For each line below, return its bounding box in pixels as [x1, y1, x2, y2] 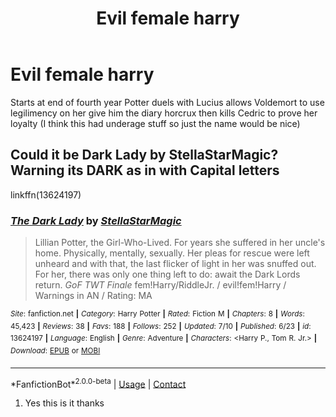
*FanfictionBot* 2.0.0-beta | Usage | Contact [10, 376, 187, 390]
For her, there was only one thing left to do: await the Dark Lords [34, 268, 301, 281]
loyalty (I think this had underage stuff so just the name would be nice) [10, 117, 301, 129]
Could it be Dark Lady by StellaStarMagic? [10, 147, 279, 164]
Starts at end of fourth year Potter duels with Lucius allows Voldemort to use [10, 96, 325, 108]
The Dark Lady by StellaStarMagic [10, 213, 182, 227]
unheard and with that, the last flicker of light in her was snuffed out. [34, 258, 317, 270]
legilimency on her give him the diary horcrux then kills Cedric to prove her [10, 107, 318, 119]
